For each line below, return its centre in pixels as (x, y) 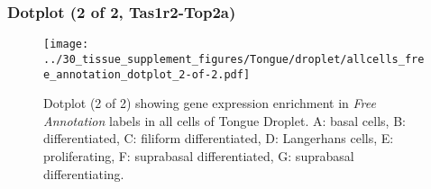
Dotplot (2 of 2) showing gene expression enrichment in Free (210, 103)
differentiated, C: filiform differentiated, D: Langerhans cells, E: (219, 138)
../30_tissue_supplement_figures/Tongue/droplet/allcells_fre (234, 59)
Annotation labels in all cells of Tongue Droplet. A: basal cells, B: (225, 120)
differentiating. (84, 173)
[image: (66, 45)
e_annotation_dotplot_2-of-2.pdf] (147, 74)
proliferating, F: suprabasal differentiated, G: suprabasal (199, 155)
